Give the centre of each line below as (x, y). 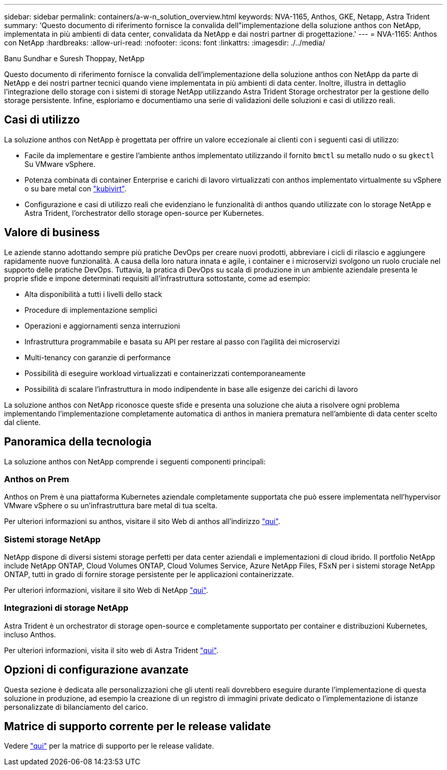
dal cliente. (22, 422)
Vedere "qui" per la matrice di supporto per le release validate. (109, 746)
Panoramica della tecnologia (78, 442)
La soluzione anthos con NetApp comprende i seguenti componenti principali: (135, 461)
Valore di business (52, 233)
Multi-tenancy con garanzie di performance (98, 357)
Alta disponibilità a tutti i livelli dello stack (93, 294)
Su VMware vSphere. (60, 164)
